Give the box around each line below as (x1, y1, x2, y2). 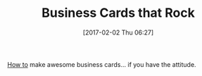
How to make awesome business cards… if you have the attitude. (7, 60, 196, 68)
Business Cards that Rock (42, 5, 195, 21)
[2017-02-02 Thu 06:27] (82, 28, 154, 37)
